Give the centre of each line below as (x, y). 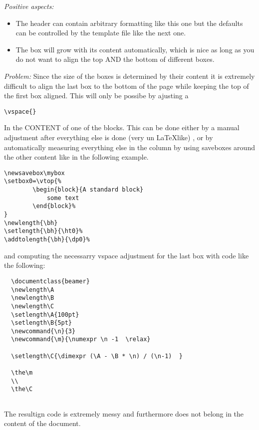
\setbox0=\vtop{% (33, 181)
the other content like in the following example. (76, 157)
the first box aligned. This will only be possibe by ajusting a (96, 96)
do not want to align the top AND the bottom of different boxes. (115, 59)
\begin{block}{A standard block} (88, 190)
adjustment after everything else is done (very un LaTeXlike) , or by (109, 137)
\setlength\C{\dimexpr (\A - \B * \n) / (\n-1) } (97, 356)
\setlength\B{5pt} (42, 323)
